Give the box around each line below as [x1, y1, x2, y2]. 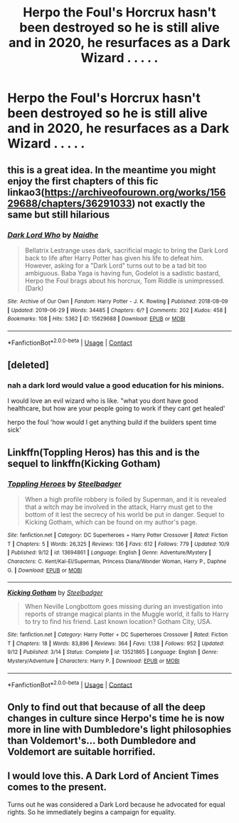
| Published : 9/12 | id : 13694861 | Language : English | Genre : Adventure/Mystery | [7, 549, 211, 557]
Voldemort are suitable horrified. [7, 745, 156, 757]
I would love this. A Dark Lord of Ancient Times [7, 770, 219, 782]
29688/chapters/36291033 [7, 197, 132, 209]
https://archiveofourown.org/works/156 [44, 186, 226, 198]
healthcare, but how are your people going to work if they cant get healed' [7, 404, 225, 413]
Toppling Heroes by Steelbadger [7, 479, 122, 489]
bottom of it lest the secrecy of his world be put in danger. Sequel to [24, 510, 225, 518]
